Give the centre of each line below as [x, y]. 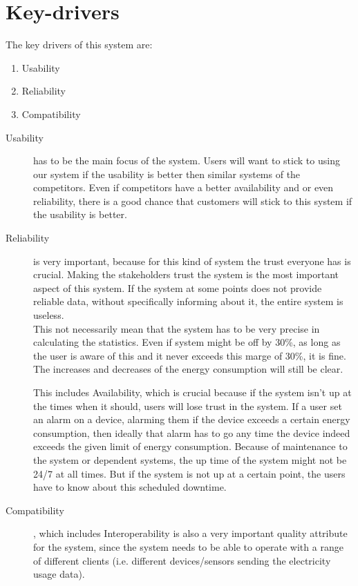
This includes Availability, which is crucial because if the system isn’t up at [192, 392]
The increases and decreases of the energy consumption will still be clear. [188, 369]
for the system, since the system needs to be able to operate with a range [188, 546]
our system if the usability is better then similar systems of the [167, 174]
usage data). [59, 574]
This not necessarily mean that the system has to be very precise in [177, 328]
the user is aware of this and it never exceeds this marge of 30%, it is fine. [190, 355]
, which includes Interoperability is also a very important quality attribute [190, 533]
